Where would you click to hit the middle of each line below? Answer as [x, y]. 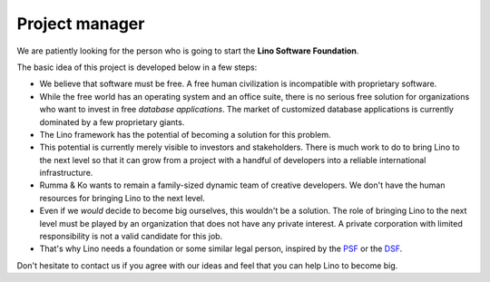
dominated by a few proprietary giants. [112, 122]
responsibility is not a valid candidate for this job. [131, 237]
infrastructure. [66, 173]
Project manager [81, 24]
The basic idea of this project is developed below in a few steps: [137, 67]
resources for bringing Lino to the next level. [122, 198]
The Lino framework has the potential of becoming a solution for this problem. [185, 134]
